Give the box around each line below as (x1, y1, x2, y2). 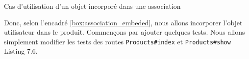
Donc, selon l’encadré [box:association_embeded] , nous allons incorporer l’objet (4, 17, 243, 27)
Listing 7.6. (4, 46, 38, 56)
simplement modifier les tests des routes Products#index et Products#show (4, 36, 231, 46)
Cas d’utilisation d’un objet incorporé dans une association (4, 1, 181, 11)
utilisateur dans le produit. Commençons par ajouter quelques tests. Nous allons (4, 27, 245, 37)
